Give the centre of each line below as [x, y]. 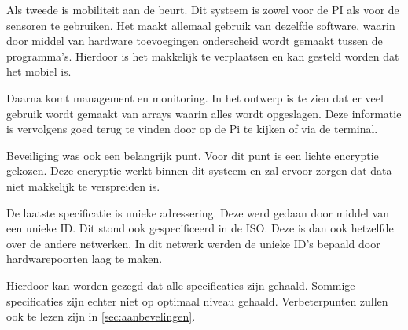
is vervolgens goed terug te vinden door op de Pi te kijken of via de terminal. [192, 129]
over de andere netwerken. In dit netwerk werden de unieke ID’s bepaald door [193, 243]
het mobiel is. [39, 71]
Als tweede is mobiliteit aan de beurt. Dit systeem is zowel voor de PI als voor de [203, 9]
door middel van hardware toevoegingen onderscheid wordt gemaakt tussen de [195, 41]
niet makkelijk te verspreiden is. [83, 185]
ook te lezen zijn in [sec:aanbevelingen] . [101, 316]
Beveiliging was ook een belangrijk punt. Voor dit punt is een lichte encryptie [193, 155]
